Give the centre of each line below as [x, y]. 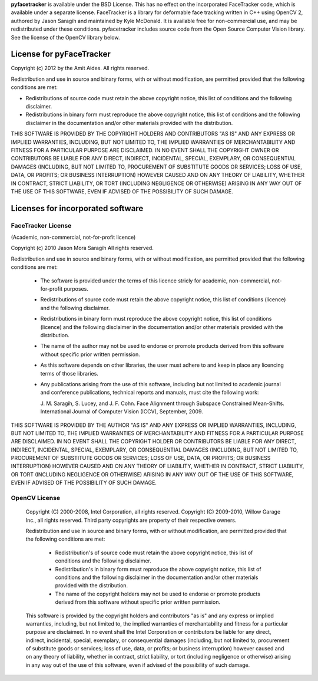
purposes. [76, 289]
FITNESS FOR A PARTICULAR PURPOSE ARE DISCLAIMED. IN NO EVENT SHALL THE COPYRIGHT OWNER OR [145, 150]
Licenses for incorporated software [77, 208]
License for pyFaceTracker [61, 54]
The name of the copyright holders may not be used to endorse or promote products [158, 594]
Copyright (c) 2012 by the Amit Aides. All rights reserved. [80, 68]
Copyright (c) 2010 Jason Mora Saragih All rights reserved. [82, 248]
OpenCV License [36, 498]
